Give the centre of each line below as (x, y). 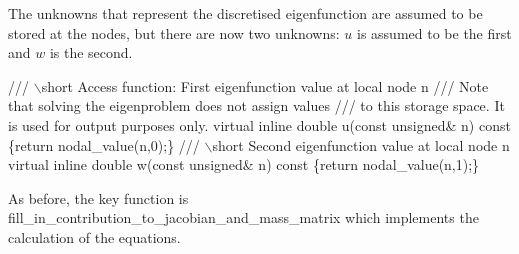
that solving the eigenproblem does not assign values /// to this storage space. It (256, 105)
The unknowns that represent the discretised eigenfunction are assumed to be (245, 13)
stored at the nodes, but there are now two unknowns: (174, 32)
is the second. (91, 52)
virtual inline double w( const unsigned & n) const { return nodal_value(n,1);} (244, 164)
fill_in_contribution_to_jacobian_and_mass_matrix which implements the (243, 217)
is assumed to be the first (434, 32)
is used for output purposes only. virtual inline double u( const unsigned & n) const (259, 124)
